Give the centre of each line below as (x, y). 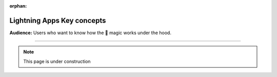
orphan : (18, 6)
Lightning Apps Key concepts (58, 20)
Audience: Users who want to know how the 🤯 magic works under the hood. (91, 33)
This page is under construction (57, 61)
